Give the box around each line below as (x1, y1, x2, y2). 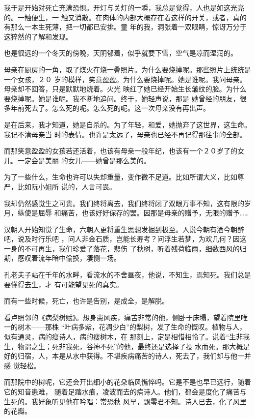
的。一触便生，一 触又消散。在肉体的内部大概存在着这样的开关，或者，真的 (4, 12, 247, 22)
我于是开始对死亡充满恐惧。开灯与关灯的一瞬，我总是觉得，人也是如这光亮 (4, 2, 244, 12)
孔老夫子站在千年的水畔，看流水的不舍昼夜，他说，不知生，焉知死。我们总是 (4, 269, 251, 280)
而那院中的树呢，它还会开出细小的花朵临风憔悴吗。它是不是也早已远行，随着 (4, 377, 251, 387)
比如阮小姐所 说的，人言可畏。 (17, 181, 116, 191)
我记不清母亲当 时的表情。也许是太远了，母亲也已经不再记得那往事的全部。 (4, 129, 247, 139)
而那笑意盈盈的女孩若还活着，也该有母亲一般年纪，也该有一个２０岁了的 (4, 146, 237, 156)
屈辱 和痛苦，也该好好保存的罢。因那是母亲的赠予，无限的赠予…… (38, 208, 249, 218)
